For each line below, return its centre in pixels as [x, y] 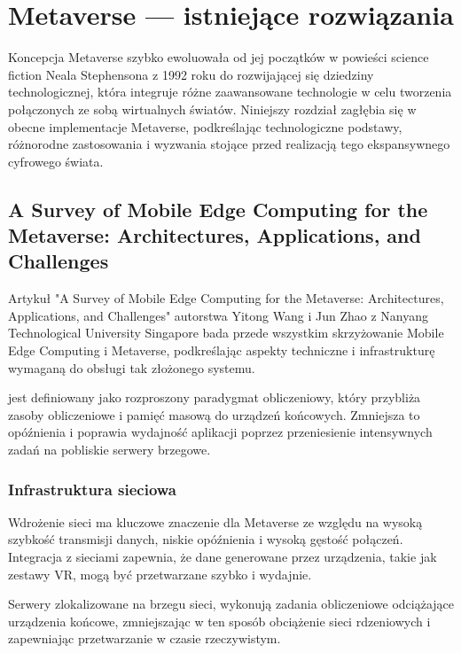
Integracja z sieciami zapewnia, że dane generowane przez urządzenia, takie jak [223, 557]
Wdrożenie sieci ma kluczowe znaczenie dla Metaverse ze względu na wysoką [215, 521]
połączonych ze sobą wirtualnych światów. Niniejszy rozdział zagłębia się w [212, 109]
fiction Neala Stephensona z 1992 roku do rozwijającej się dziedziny [191, 74]
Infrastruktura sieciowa [92, 489]
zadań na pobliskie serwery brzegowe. [109, 450]
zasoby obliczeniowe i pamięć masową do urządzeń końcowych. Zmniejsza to [214, 414]
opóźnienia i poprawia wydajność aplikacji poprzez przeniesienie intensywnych [220, 432]
